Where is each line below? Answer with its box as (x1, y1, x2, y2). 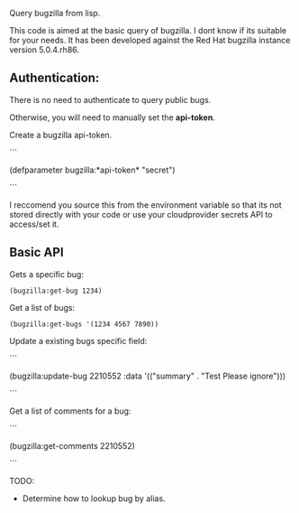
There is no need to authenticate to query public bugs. (9, 94, 212, 105)
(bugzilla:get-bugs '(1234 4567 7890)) (9, 320, 159, 329)
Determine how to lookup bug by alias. (22, 492, 166, 504)
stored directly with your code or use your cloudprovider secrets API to (9, 209, 273, 219)
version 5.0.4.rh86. (9, 44, 79, 55)
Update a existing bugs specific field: (9, 335, 148, 346)
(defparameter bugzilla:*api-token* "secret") (9, 164, 176, 175)
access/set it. (9, 219, 59, 229)
